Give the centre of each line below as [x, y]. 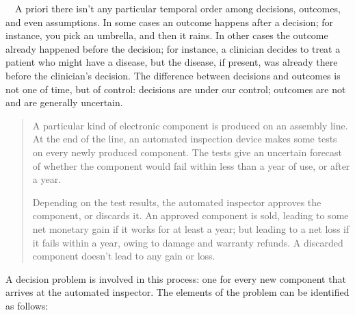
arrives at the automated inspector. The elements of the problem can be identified [177, 292]
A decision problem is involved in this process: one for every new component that [176, 278]
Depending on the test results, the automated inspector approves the [177, 202]
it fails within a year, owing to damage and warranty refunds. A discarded [188, 242]
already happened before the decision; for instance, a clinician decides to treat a [173, 48]
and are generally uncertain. [64, 102]
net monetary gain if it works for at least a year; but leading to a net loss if [191, 228]
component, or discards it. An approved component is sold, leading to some [190, 215]
